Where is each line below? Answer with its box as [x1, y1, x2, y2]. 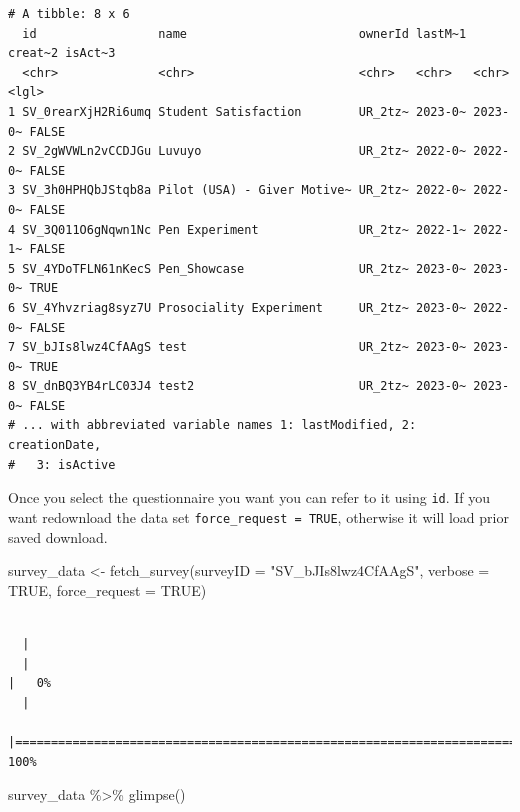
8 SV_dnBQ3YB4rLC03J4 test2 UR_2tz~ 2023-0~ [8, 379, 467, 394]
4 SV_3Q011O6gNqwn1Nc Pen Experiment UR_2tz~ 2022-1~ [8, 222, 467, 237]
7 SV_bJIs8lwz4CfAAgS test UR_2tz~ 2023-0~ [8, 340, 467, 355]
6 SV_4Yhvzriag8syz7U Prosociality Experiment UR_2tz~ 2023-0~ [8, 300, 467, 315]
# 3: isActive [8, 457, 116, 472]
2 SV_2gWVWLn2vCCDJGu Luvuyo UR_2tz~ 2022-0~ [8, 144, 467, 159]
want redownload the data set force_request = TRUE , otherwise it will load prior [8, 506, 509, 527]
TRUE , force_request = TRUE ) [8, 579, 207, 600]
